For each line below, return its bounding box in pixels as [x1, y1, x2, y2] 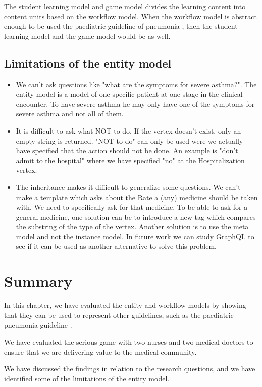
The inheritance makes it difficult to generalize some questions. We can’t [16, 181, 241, 192]
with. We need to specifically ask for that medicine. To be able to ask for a [16, 202, 248, 212]
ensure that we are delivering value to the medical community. [4, 346, 197, 357]
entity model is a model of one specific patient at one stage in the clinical [16, 89, 243, 99]
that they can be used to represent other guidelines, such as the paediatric [4, 309, 234, 320]
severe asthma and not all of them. [16, 108, 124, 119]
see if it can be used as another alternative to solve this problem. [16, 241, 217, 251]
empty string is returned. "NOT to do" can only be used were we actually [16, 135, 243, 146]
